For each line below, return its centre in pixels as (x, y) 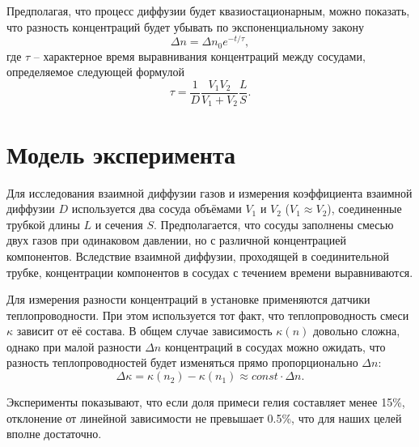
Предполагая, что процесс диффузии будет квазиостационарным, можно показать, (208, 11)
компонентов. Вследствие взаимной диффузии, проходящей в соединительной (198, 255)
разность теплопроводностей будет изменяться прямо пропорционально (182, 362)
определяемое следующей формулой (95, 72)
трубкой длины (43, 224)
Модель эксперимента (121, 153)
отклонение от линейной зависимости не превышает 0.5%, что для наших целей (204, 417)
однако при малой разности (74, 346)
